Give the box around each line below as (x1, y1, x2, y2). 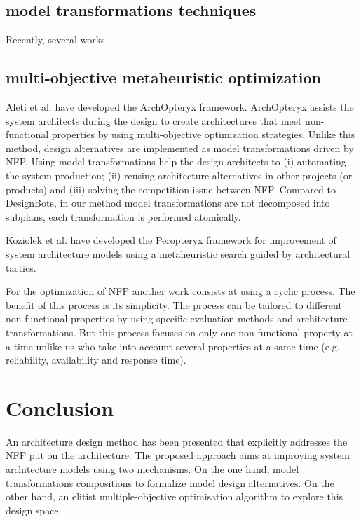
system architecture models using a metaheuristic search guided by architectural (6, 246, 350, 261)
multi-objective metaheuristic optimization (6, 67, 322, 88)
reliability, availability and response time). (6, 352, 186, 367)
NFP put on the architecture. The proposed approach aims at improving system (6, 448, 350, 462)
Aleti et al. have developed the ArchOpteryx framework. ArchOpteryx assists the (6, 99, 354, 114)
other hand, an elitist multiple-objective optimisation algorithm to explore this (6, 489, 343, 504)
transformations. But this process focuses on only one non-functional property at (6, 324, 353, 339)
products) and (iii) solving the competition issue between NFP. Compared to (6, 181, 336, 196)
